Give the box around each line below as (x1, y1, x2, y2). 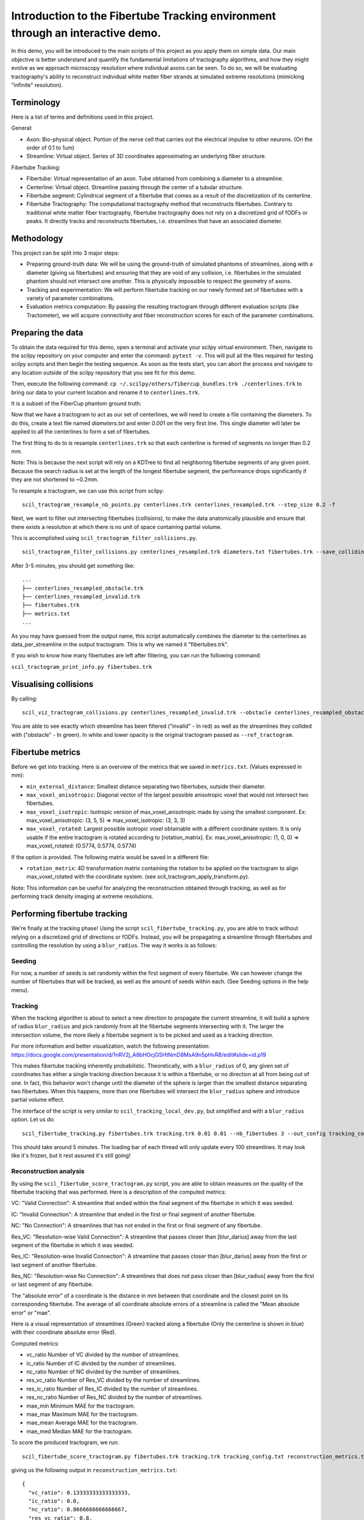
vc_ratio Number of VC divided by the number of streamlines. (26, 1351, 180, 1358)
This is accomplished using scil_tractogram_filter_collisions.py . (11, 534, 198, 542)
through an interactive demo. (11, 26, 161, 40)
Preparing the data (11, 327, 84, 337)
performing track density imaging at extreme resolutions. (11, 893, 154, 900)
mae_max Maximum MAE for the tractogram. (26, 1411, 138, 1418)
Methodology (11, 233, 64, 243)
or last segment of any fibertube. (11, 1280, 93, 1288)
